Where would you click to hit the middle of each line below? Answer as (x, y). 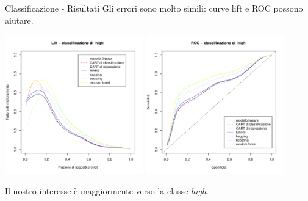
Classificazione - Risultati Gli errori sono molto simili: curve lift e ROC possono (154, 8)
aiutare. (19, 20)
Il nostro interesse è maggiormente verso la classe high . (107, 190)
